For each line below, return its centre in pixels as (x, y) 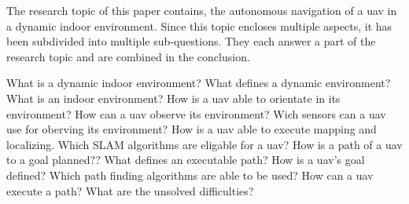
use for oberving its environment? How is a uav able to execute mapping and (192, 129)
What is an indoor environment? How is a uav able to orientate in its (173, 98)
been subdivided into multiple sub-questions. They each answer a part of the (191, 41)
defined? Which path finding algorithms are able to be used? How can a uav (190, 175)
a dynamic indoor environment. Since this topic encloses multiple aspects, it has (199, 25)
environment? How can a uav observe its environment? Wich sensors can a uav (196, 113)
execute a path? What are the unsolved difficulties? (130, 190)
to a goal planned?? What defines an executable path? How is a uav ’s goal (186, 160)
